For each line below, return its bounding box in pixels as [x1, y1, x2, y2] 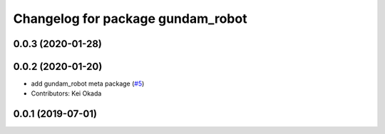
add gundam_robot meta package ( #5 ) [31, 79, 145, 88]
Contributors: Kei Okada [31, 89, 102, 98]
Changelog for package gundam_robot [13, 11, 247, 26]
